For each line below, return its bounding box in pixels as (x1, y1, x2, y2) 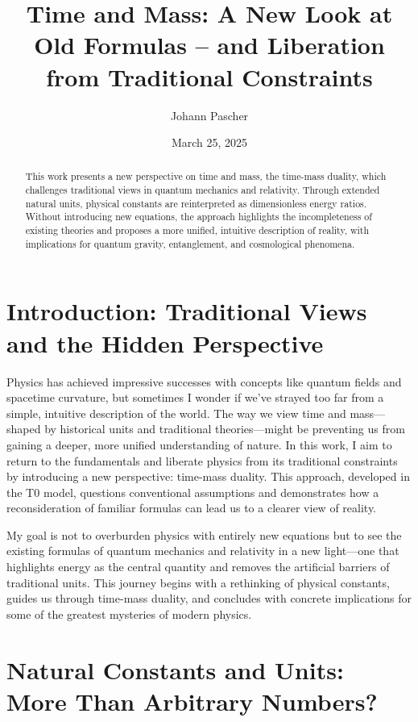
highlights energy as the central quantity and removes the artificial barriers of (6, 558, 390, 575)
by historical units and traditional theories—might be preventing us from (44, 420, 405, 437)
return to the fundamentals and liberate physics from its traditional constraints (6, 452, 398, 469)
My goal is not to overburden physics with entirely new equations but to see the (6, 526, 402, 543)
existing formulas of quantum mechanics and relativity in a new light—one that (6, 542, 399, 559)
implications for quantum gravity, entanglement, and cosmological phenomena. (25, 236, 355, 250)
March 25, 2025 (171, 134, 248, 151)
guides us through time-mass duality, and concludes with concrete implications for (6, 590, 412, 607)
